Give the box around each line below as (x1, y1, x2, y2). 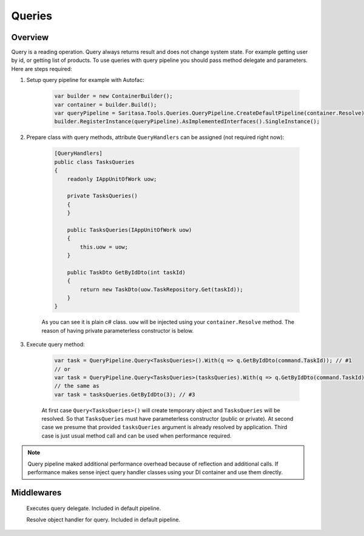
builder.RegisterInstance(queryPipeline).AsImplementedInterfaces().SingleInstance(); (54, 118, 320, 125)
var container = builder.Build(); (54, 101, 157, 108)
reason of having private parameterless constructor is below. (41, 327, 194, 334)
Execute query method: (26, 341, 85, 348)
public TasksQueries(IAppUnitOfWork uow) (67, 226, 192, 233)
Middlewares (11, 487, 62, 498)
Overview (11, 32, 49, 42)
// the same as (54, 382, 99, 390)
